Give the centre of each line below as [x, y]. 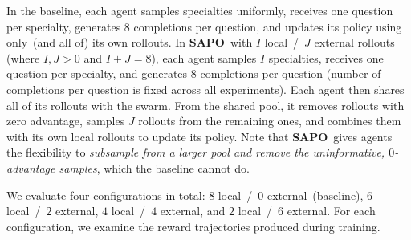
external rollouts [354, 42]
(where [23, 57]
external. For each [331, 211]
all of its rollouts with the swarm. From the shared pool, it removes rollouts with [205, 105]
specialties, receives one [326, 57]
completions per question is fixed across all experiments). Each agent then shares [205, 89]
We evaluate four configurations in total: [106, 195]
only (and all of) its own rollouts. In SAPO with [130, 42]
